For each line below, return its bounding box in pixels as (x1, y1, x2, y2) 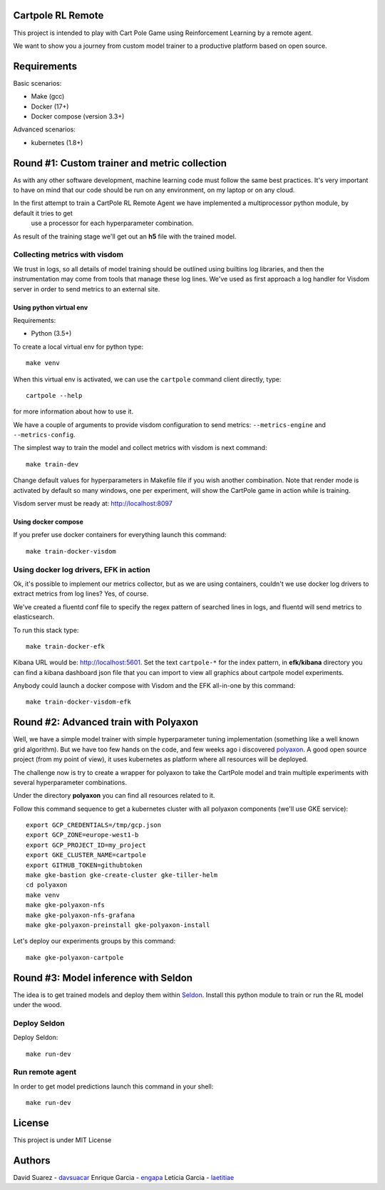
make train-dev (26, 460, 79, 468)
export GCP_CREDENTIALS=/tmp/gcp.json (26, 821, 162, 829)
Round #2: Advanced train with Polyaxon (13, 716, 199, 729)
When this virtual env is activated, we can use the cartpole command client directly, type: (13, 375, 282, 384)
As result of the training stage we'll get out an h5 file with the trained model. (13, 232, 237, 241)
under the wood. (13, 1001, 62, 1009)
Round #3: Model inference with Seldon (13, 971, 192, 984)
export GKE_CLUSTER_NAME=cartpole (26, 851, 146, 859)
